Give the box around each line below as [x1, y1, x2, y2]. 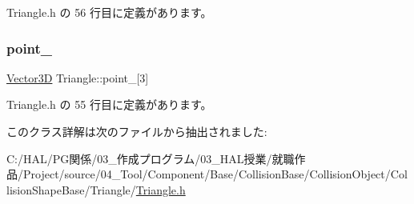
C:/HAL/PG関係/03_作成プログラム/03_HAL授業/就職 [6, 150, 295, 166]
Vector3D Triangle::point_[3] [6, 69, 149, 86]
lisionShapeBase [6, 181, 85, 198]
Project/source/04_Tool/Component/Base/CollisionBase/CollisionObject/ [22, 166, 391, 182]
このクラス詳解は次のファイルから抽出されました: [6, 123, 267, 139]
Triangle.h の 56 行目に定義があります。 [6, 4, 212, 20]
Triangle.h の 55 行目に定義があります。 [6, 96, 212, 113]
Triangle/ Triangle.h [90, 181, 186, 198]
